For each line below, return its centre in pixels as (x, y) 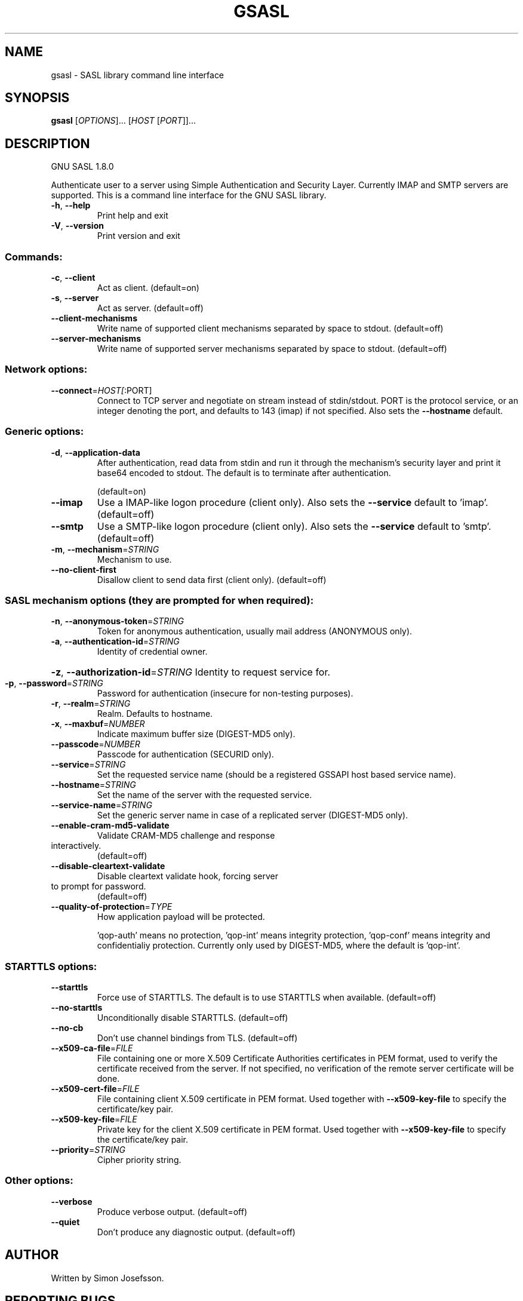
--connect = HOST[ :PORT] (101, 390)
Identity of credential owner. (152, 652)
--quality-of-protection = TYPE (112, 907)
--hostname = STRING (93, 785)
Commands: (34, 257)
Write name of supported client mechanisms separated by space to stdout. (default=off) (270, 329)
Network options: (46, 369)
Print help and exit (133, 216)
